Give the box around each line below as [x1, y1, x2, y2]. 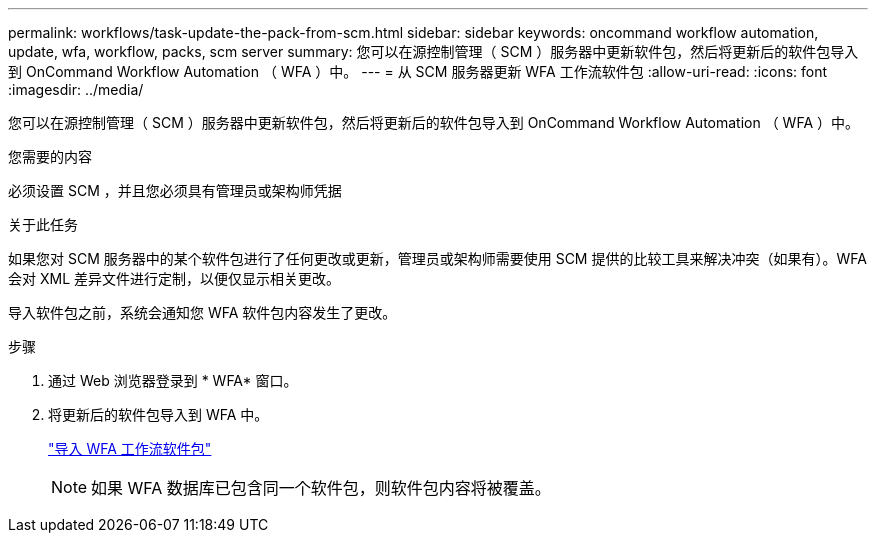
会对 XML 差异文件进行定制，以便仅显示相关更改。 [8, 270, 340, 287]
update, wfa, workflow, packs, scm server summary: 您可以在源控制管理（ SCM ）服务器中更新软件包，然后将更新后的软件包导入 [8, 43, 859, 60]
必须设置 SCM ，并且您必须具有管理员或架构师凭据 [8, 182, 342, 199]
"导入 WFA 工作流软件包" [48, 440, 212, 457]
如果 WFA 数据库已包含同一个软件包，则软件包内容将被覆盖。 [91, 478, 551, 498]
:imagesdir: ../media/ [8, 81, 144, 98]
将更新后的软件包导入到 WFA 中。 [48, 406, 269, 423]
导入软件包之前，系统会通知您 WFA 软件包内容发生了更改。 [8, 304, 397, 321]
